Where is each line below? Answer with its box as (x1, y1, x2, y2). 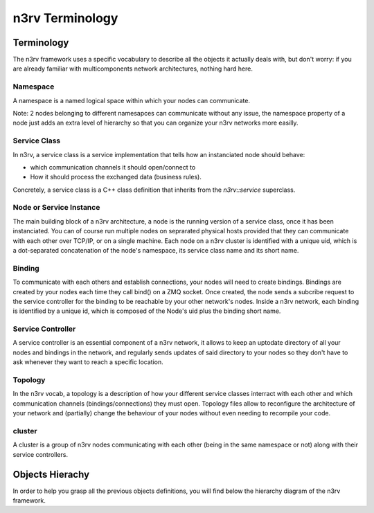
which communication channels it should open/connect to (30, 163, 196, 171)
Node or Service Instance (12, 203, 100, 213)
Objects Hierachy (12, 468, 90, 480)
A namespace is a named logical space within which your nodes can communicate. (12, 96, 251, 105)
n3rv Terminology (12, 10, 118, 26)
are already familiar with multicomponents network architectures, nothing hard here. (12, 64, 253, 73)
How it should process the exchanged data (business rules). (30, 173, 202, 181)
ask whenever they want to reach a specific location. (12, 358, 164, 366)
